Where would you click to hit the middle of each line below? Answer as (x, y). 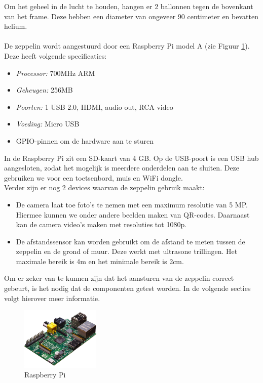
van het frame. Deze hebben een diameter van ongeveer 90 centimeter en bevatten (131, 16)
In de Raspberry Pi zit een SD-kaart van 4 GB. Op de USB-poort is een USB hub (131, 158)
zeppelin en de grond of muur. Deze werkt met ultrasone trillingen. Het (127, 251)
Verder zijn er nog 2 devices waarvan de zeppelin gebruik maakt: (104, 187)
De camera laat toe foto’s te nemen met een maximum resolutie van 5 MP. (132, 204)
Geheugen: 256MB (44, 90)
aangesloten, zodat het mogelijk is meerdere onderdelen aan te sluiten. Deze (122, 168)
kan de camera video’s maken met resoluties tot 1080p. (101, 224)
